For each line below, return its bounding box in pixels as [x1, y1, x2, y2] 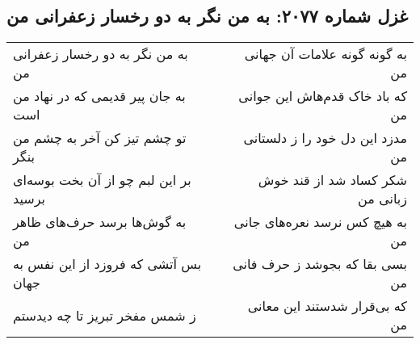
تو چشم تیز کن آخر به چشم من [13, 128, 187, 148]
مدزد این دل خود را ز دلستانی [243, 128, 407, 148]
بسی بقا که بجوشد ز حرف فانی [233, 254, 407, 274]
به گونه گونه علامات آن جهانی [244, 44, 407, 64]
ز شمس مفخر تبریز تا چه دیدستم [13, 305, 196, 325]
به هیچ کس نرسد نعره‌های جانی [233, 212, 407, 232]
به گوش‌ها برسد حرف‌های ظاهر [13, 212, 187, 232]
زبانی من [358, 189, 407, 208]
